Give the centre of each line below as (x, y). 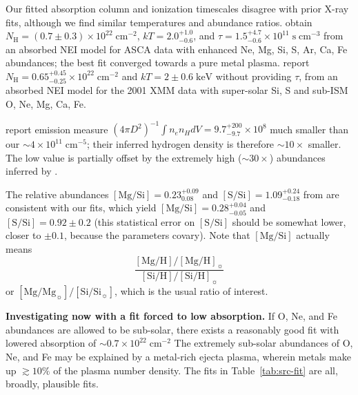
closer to (23, 235)
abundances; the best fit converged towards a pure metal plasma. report (158, 62)
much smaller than (309, 129)
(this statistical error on (145, 221)
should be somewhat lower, (289, 221)
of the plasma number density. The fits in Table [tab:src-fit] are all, (196, 370)
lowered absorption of (51, 343)
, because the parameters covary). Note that (157, 235)
